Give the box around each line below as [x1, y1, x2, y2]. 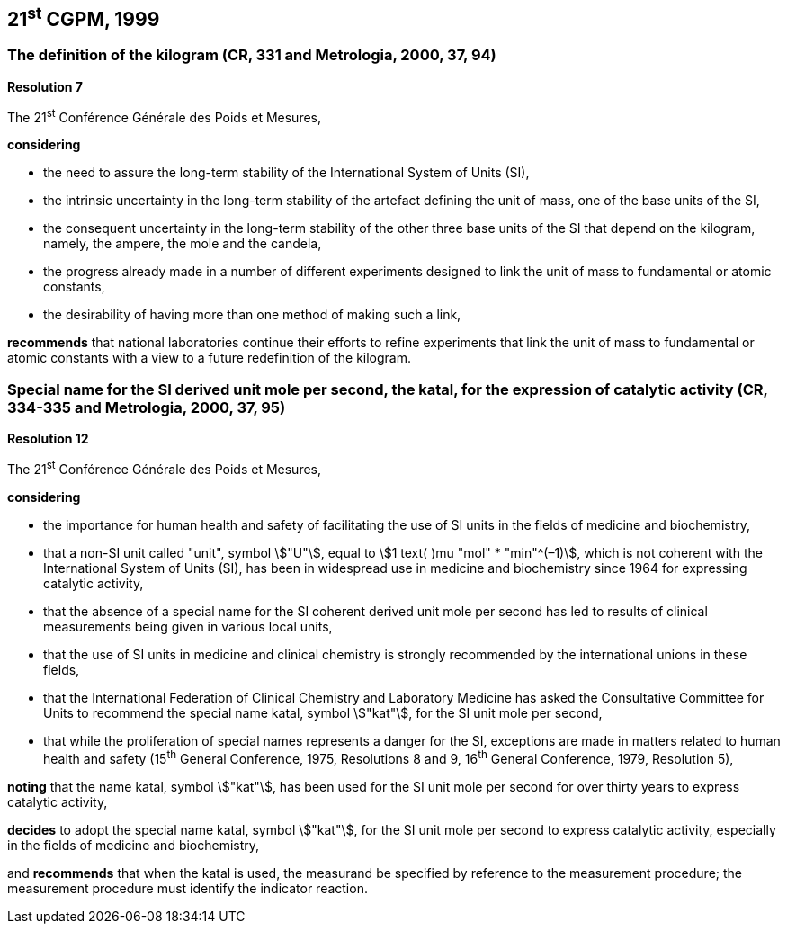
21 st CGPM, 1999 [7, 4, 160, 31]
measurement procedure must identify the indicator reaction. [7, 880, 368, 896]
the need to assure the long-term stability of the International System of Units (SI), [43, 165, 530, 181]
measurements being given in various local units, [43, 618, 333, 634]
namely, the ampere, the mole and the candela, [43, 236, 322, 252]
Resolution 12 [7, 431, 89, 447]
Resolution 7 [7, 78, 83, 94]
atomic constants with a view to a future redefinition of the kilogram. [7, 350, 412, 366]
